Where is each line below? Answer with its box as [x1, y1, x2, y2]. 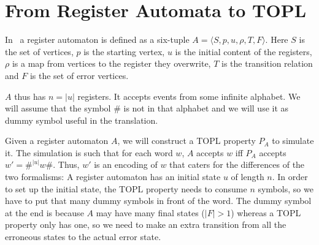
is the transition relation [221, 57, 313, 70]
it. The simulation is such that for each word [5, 146, 173, 159]
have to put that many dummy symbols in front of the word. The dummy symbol [5, 194, 312, 207]
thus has [14, 89, 46, 102]
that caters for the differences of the [169, 158, 305, 171]
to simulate [272, 134, 314, 147]
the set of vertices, [5, 45, 74, 58]
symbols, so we [258, 182, 313, 195]
